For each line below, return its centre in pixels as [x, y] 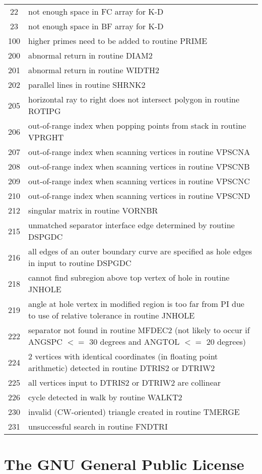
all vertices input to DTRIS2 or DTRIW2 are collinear [125, 382]
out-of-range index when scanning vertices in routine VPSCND [139, 196]
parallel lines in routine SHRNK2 [87, 85]
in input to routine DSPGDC [80, 263]
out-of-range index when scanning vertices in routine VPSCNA [139, 152]
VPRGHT [46, 137]
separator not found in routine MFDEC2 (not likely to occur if [139, 330]
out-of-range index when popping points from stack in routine [137, 125]
